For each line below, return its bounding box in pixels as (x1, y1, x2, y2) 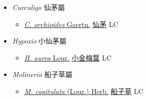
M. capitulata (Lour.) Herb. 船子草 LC (24, 85, 143, 96)
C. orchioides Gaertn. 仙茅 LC (24, 18, 118, 29)
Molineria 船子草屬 (12, 69, 72, 79)
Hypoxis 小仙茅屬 (12, 35, 66, 46)
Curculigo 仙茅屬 (12, 2, 65, 12)
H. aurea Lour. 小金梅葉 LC (24, 52, 111, 62)
